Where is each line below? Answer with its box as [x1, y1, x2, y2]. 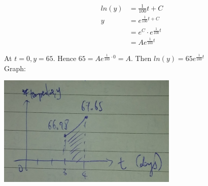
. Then [130, 53, 152, 64]
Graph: [4, 63, 26, 73]
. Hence [53, 53, 77, 64]
